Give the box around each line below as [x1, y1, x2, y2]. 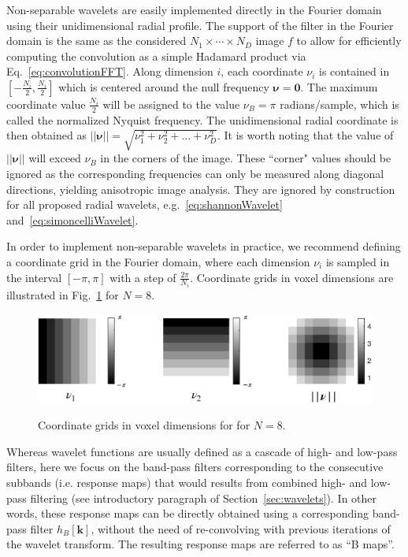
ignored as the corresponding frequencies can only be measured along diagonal [6, 165, 384, 181]
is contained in [319, 63, 390, 80]
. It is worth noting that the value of [217, 127, 394, 143]
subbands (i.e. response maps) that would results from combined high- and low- [6, 473, 391, 490]
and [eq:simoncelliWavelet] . [6, 211, 139, 228]
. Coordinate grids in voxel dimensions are [190, 269, 394, 285]
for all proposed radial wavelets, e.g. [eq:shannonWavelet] [6, 196, 283, 213]
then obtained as [6, 127, 87, 143]
